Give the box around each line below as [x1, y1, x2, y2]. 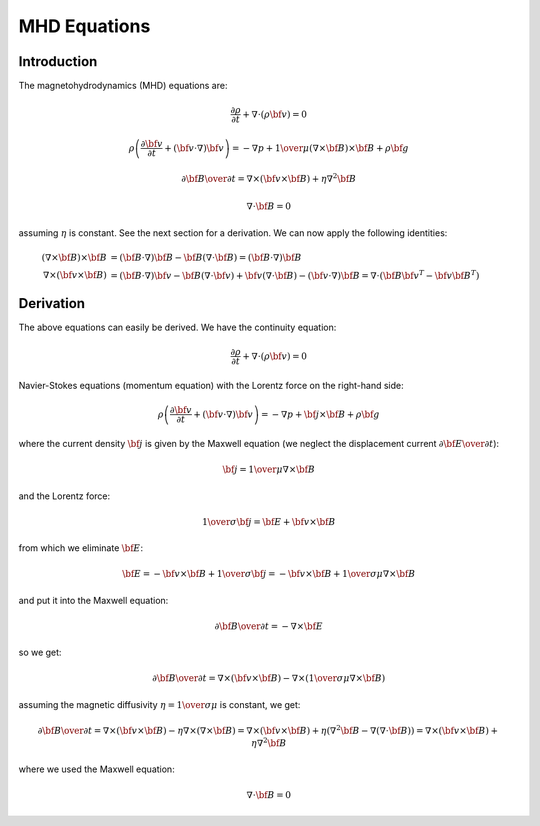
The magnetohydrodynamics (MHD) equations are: [18, 80, 228, 92]
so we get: [18, 646, 62, 659]
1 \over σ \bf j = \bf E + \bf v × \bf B [201, 516, 336, 527]
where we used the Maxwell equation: [18, 763, 175, 775]
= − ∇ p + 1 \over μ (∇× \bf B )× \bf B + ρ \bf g [231, 142, 409, 154]
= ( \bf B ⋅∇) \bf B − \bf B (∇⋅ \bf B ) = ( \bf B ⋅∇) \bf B [110, 251, 302, 263]
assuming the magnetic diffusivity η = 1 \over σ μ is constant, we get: [18, 698, 301, 710]
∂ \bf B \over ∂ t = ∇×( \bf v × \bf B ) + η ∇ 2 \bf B [181, 171, 357, 184]
